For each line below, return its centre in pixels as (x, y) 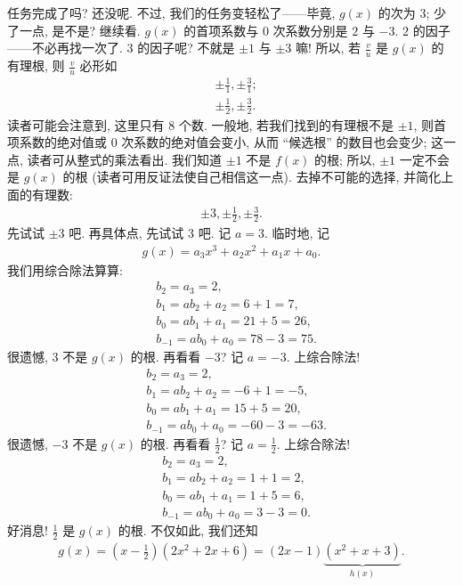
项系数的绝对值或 (57, 142)
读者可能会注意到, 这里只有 (86, 124)
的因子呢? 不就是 (186, 48)
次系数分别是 (310, 30)
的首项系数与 (221, 30)
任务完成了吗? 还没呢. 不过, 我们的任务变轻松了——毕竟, (171, 12)
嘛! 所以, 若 (328, 48)
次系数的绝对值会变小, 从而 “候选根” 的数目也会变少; (274, 142)
